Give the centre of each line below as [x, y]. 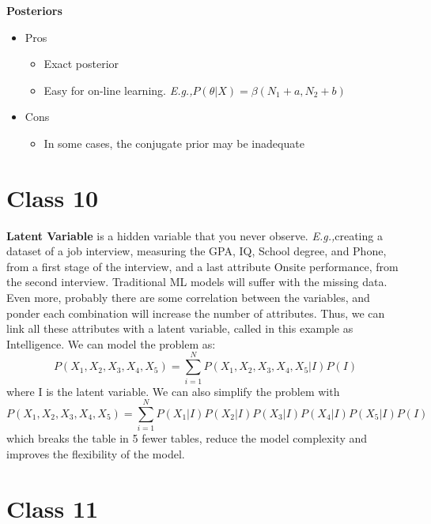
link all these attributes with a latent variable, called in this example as [180, 328]
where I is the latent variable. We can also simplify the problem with [173, 391]
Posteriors [34, 10]
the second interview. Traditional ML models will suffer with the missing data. [197, 282]
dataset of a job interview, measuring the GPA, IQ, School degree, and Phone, [197, 251]
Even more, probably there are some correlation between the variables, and [188, 298]
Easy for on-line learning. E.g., [118, 90]
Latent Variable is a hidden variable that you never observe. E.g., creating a [195, 235]
